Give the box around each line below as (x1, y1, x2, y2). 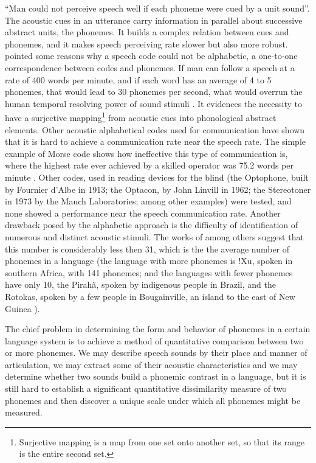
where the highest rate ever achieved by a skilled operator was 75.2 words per (5, 159, 294, 172)
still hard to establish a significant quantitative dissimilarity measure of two (5, 382, 287, 395)
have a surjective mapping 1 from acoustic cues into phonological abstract (5, 110, 276, 124)
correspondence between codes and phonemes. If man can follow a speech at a (5, 61, 295, 74)
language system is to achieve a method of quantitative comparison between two (5, 334, 304, 347)
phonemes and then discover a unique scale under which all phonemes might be (5, 394, 301, 406)
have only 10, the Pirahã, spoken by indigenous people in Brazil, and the (5, 278, 276, 291)
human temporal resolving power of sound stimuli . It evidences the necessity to (5, 97, 303, 110)
